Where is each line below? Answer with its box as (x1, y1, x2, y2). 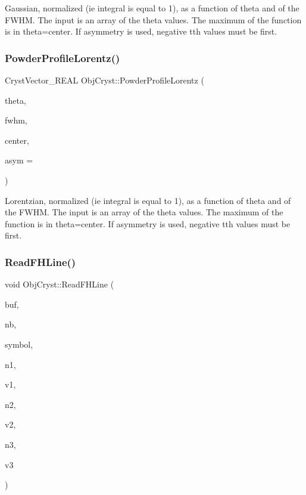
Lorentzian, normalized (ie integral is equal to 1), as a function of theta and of (5, 194, 291, 206)
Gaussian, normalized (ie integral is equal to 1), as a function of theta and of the (5, 2, 299, 14)
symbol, (5, 338, 33, 350)
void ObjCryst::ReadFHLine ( (5, 278, 114, 290)
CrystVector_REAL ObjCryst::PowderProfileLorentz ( (5, 74, 204, 86)
